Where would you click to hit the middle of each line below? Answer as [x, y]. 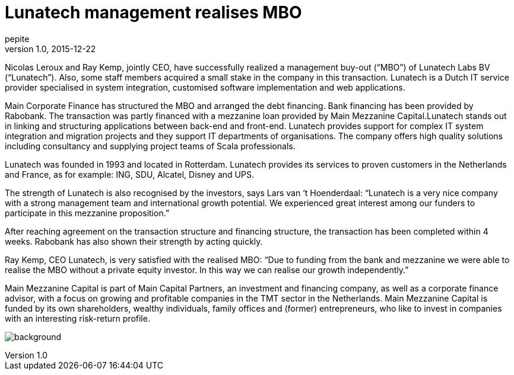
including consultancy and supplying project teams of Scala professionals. [150, 146]
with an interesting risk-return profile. [77, 318]
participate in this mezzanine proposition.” [87, 213]
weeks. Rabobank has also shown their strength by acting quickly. [134, 241]
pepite [17, 39]
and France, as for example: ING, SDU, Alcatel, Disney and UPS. [129, 174]
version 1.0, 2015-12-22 [50, 49]
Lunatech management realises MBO [153, 12]
